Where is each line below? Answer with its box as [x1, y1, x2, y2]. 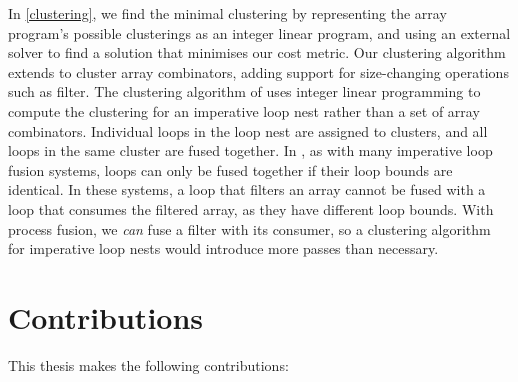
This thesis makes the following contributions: [8, 354, 289, 375]
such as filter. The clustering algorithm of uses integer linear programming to [8, 81, 481, 102]
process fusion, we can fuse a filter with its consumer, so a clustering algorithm [8, 218, 491, 239]
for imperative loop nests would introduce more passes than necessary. [8, 238, 439, 259]
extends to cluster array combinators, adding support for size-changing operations [8, 61, 509, 82]
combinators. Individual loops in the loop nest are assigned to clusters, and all [8, 120, 488, 141]
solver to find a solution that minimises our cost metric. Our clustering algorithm [8, 42, 506, 63]
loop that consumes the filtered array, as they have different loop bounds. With [8, 198, 494, 219]
